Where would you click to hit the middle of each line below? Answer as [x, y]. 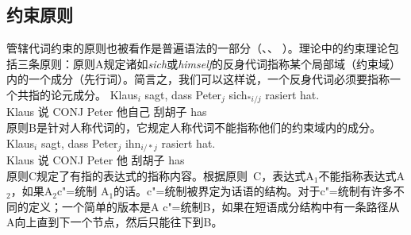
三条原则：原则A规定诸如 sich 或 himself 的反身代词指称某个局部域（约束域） [209, 63]
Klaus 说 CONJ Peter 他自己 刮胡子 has [107, 112]
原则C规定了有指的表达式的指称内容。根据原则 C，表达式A [160, 175]
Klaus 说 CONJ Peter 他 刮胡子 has [96, 160]
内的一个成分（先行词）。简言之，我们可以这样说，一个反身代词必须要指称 [198, 79]
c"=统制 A [83, 191]
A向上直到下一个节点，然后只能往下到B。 [115, 222]
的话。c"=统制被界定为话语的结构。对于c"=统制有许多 [254, 191]
